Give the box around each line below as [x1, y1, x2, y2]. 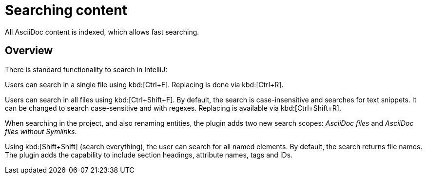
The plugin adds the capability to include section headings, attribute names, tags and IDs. [5, 150, 293, 159]
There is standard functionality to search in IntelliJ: [5, 65, 168, 74]
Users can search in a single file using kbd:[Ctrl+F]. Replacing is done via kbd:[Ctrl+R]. [5, 80, 284, 89]
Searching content [5, 2, 127, 19]
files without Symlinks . [5, 127, 77, 136]
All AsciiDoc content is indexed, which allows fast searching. [5, 27, 199, 36]
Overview [5, 44, 53, 57]
